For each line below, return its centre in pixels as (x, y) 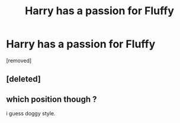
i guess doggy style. (31, 114)
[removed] (19, 60)
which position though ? (52, 99)
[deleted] (24, 79)
